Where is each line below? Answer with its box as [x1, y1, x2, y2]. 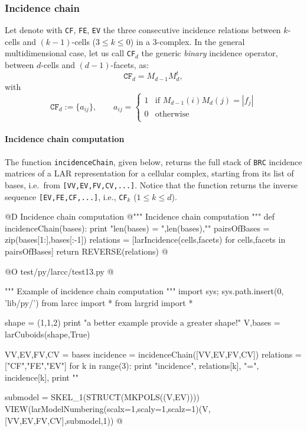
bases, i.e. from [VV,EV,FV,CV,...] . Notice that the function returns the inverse [5, 178, 298, 191]
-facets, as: [110, 59, 149, 71]
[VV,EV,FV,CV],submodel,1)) [5, 414, 114, 426]
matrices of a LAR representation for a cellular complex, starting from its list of [5, 167, 294, 179]
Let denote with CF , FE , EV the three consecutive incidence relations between [5, 24, 281, 36]
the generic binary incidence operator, [141, 47, 278, 59]
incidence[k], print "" [5, 371, 79, 383]
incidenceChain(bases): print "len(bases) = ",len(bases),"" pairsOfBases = [5, 221, 270, 234]
